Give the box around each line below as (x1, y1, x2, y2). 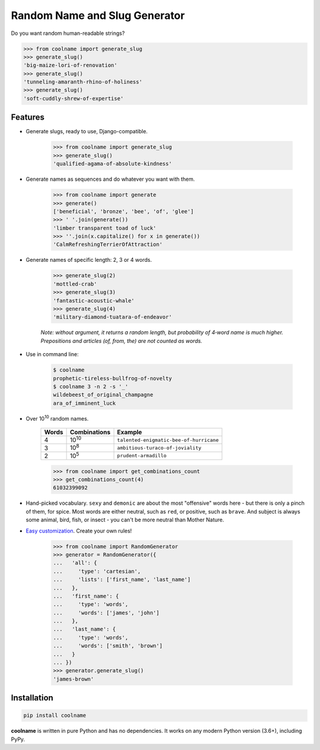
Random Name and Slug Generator (11, 9, 185, 22)
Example (117, 428, 142, 437)
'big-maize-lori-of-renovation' (23, 62, 118, 69)
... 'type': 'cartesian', (53, 568, 141, 575)
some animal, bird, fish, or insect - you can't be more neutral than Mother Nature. (25, 516, 225, 524)
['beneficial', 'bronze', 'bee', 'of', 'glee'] (53, 208, 194, 214)
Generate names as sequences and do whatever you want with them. (25, 175, 195, 183)
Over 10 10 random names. (25, 414, 89, 422)
